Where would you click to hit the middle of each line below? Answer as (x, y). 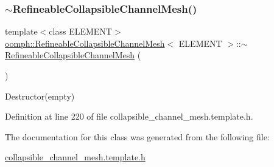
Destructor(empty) (40, 96)
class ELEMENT (80, 31)
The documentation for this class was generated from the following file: (137, 136)
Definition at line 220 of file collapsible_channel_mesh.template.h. (129, 116)
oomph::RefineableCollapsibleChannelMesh (85, 43)
